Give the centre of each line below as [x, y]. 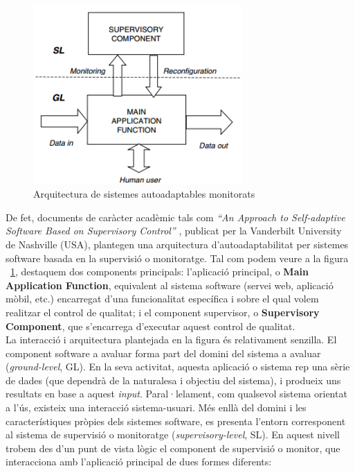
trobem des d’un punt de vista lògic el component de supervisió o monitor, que [173, 448]
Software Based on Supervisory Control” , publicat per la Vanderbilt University [174, 231]
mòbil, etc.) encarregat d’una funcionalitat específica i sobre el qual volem [162, 299]
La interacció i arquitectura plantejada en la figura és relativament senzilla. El [171, 339]
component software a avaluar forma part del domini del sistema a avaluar [163, 353]
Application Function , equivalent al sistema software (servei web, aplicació [170, 285]
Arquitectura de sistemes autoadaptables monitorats [144, 194]
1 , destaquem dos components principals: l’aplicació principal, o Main [160, 272]
